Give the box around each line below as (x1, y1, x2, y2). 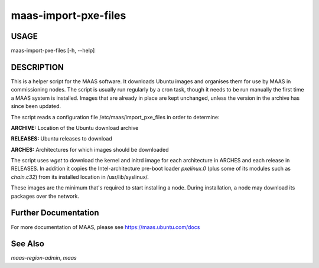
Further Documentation (11, 208, 100, 218)
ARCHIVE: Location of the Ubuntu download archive (11, 124, 139, 131)
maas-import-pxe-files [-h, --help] (11, 47, 95, 54)
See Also (11, 239, 44, 249)
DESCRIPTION (11, 62, 64, 72)
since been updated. (11, 103, 61, 110)
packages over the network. (11, 192, 80, 200)
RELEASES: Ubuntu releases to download (11, 135, 112, 142)
